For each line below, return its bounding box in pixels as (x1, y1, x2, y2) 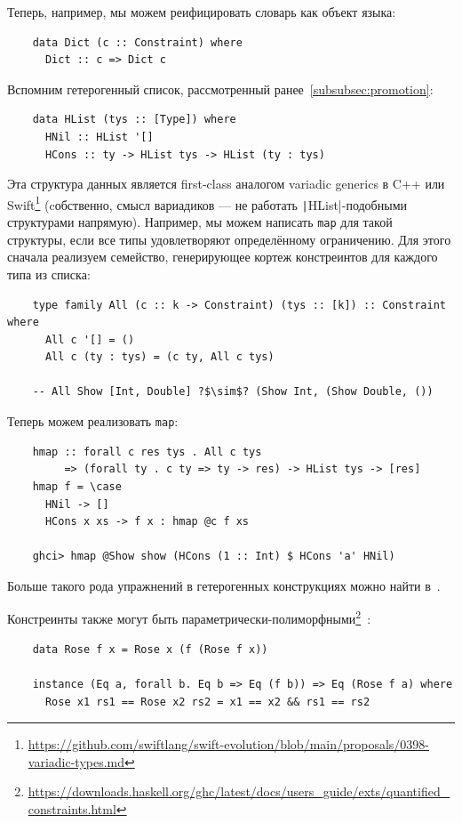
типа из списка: (7, 264, 91, 283)
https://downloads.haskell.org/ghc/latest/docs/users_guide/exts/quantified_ (28, 782, 450, 801)
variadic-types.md (28, 752, 125, 771)
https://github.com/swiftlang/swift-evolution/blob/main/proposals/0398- (28, 735, 430, 754)
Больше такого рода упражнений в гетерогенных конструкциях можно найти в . (7, 576, 441, 594)
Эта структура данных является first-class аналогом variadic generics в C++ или (7, 174, 445, 193)
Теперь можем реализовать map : (7, 412, 179, 431)
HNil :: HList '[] (44, 130, 154, 143)
